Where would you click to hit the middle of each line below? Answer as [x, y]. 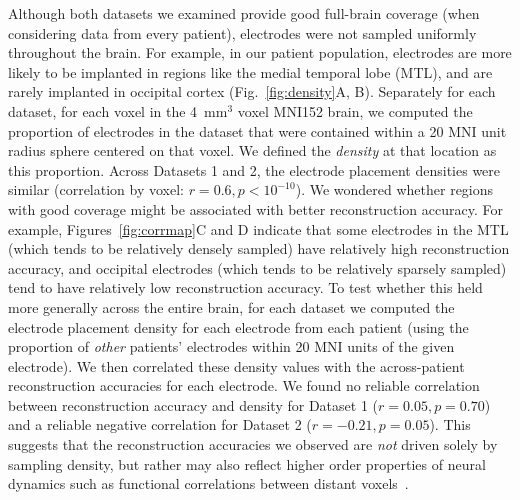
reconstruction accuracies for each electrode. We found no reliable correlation [244, 385]
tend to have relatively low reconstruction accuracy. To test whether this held [245, 287]
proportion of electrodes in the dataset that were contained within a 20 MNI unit [257, 130]
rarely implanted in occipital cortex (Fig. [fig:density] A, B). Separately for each [252, 91]
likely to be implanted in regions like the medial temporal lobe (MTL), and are [250, 71]
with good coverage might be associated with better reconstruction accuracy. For [255, 208]
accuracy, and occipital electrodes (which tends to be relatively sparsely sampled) [257, 267]
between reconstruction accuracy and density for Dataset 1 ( [193, 404]
